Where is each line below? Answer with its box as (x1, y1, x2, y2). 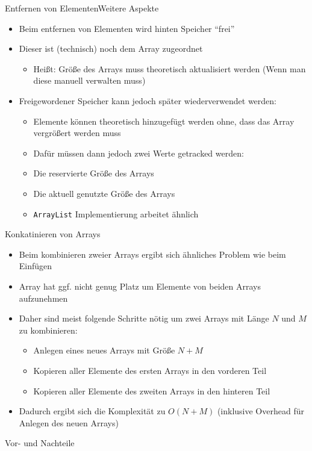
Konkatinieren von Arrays (5, 228, 101, 240)
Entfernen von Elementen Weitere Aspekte (5, 2, 159, 14)
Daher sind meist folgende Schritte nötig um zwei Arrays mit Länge (19, 312, 269, 325)
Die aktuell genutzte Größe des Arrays (33, 187, 175, 199)
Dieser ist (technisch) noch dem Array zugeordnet (19, 42, 203, 55)
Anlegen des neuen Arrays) (19, 416, 119, 429)
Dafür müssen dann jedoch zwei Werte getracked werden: (33, 146, 244, 159)
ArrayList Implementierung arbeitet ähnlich (33, 207, 199, 220)
